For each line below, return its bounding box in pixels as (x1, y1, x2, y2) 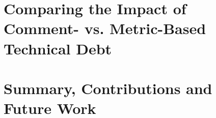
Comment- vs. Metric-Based (4, 18, 206, 39)
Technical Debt (4, 38, 112, 58)
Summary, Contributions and (4, 77, 212, 98)
